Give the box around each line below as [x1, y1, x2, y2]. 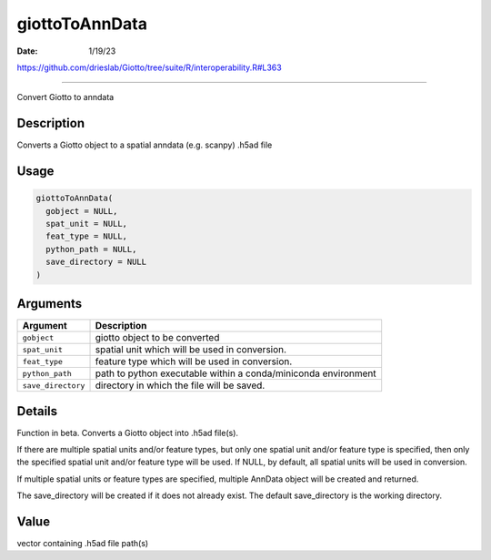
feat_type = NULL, [45, 231, 127, 241]
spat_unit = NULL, [45, 219, 127, 229]
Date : [16, 46, 38, 56]
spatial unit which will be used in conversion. [95, 343, 286, 356]
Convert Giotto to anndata [16, 92, 115, 103]
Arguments [16, 296, 83, 311]
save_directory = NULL [45, 257, 147, 268]
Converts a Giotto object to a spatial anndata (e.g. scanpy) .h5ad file [16, 139, 273, 150]
